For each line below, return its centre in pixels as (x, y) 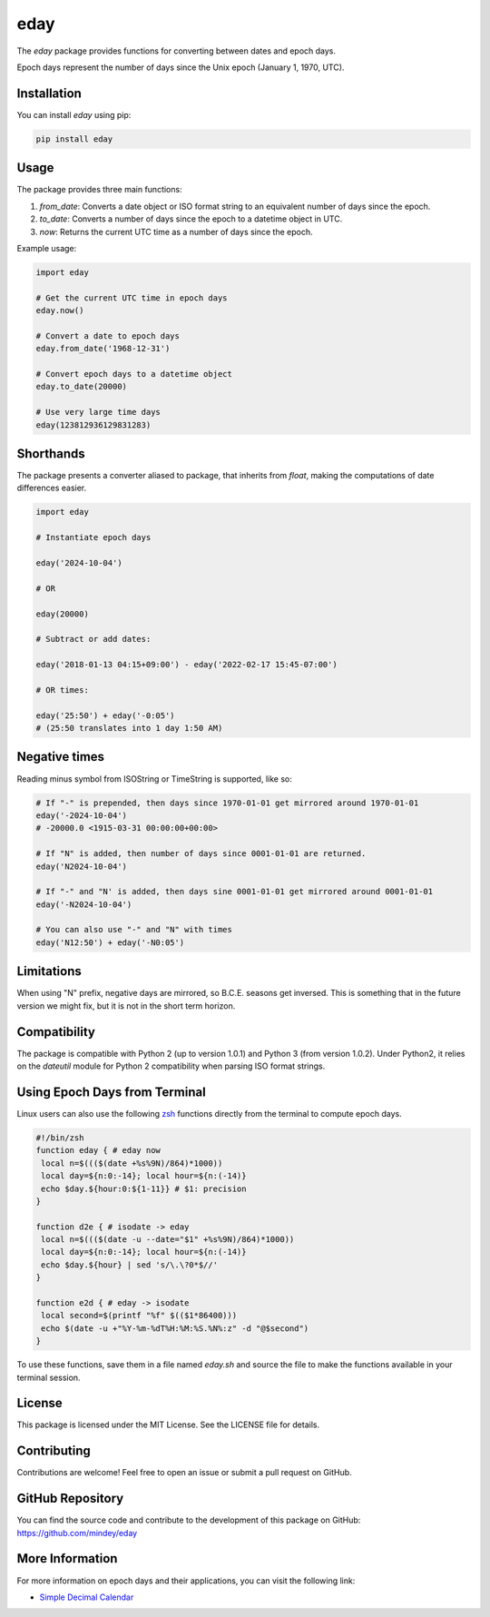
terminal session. (49, 1377)
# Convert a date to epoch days (108, 335)
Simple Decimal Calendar (87, 1597)
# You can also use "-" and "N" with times (134, 930)
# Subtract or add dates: (93, 639)
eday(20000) (63, 614)
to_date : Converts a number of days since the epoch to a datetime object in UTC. (191, 219)
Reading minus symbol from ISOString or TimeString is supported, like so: (154, 779)
